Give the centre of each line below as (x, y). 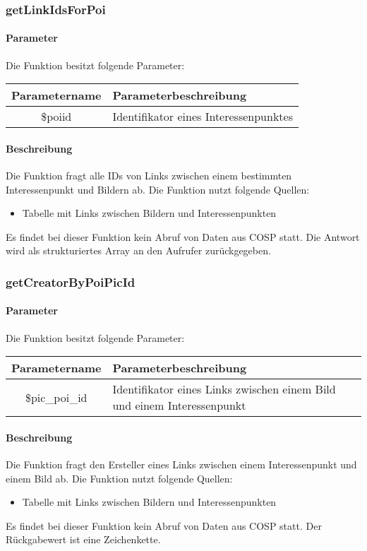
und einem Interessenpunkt (179, 405)
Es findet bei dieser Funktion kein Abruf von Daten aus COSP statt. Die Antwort (183, 236)
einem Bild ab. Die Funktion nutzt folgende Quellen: (119, 478)
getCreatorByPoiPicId (71, 282)
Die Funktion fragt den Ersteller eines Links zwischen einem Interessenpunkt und (181, 464)
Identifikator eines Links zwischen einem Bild (224, 389)
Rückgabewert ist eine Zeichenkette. (83, 539)
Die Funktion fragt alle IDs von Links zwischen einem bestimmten (149, 176)
